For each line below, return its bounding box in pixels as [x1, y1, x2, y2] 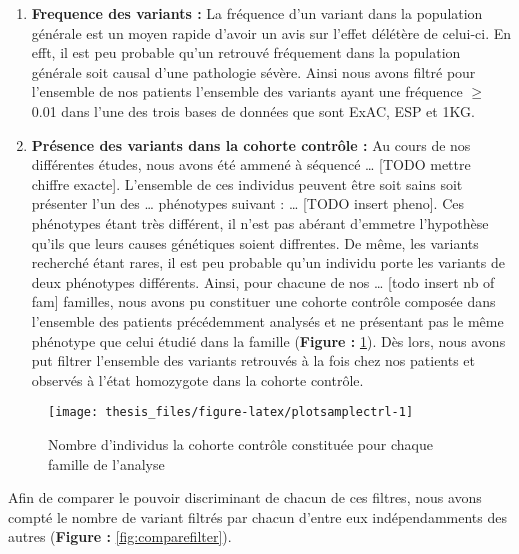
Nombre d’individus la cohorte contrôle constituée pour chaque [48, 433, 433, 454]
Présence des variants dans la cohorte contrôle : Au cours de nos [31, 134, 471, 155]
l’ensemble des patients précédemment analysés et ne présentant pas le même [31, 310, 504, 331]
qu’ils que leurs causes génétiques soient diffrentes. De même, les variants [31, 232, 479, 253]
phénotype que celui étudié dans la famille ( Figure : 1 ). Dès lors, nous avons [31, 330, 506, 351]
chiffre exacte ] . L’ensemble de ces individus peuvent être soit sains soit [31, 173, 463, 194]
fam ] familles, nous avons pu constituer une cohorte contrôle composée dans [31, 291, 496, 312]
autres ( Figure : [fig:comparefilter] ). [8, 526, 232, 547]
